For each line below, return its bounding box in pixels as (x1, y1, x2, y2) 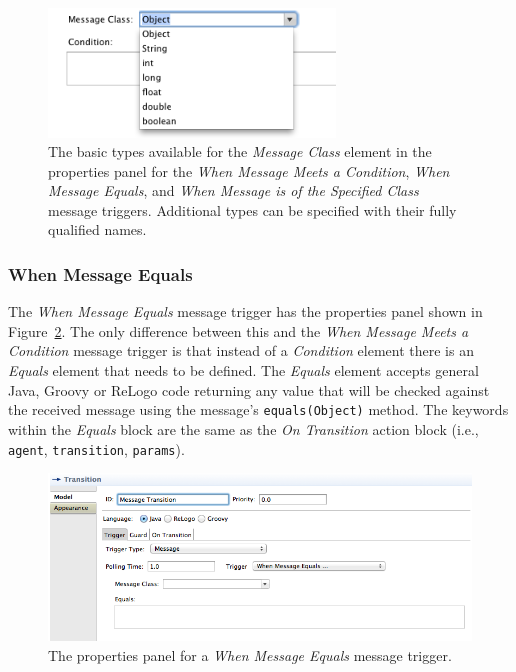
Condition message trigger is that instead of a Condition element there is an (8, 340, 474, 361)
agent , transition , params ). (8, 438, 185, 459)
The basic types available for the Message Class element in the (48, 141, 432, 162)
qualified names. (48, 219, 147, 240)
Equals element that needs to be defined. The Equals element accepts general (8, 360, 479, 381)
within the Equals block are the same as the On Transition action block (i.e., (8, 418, 479, 439)
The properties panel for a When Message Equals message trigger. (48, 644, 452, 665)
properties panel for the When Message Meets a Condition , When (48, 160, 450, 181)
